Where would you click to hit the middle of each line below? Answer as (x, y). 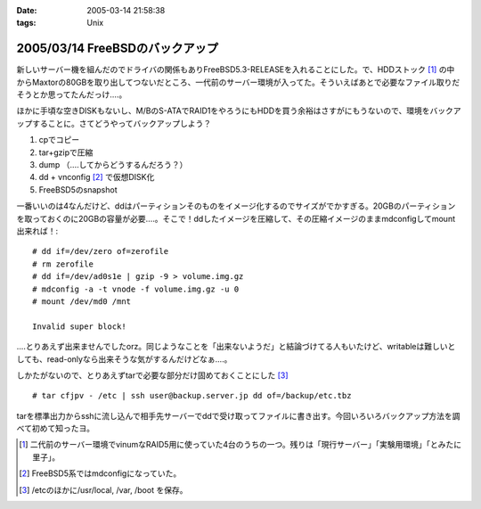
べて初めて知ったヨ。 (56, 429)
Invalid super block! (79, 326)
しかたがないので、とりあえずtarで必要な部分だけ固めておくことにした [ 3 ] (152, 375)
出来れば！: (37, 231)
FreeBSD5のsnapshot (78, 189)
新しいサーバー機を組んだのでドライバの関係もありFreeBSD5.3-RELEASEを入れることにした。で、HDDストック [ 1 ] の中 (236, 70)
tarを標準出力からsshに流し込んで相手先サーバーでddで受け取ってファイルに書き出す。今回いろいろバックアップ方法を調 (238, 415)
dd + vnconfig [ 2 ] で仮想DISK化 (97, 177)
